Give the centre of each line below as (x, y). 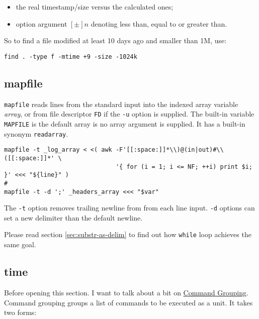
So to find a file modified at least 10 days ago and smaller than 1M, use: (115, 40)
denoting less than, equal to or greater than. (159, 23)
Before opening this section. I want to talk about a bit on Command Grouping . (126, 292)
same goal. (20, 244)
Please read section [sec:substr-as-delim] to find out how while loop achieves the (128, 234)
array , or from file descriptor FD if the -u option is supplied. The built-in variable (129, 114)
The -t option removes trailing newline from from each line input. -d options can (129, 208)
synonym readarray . (36, 133)
